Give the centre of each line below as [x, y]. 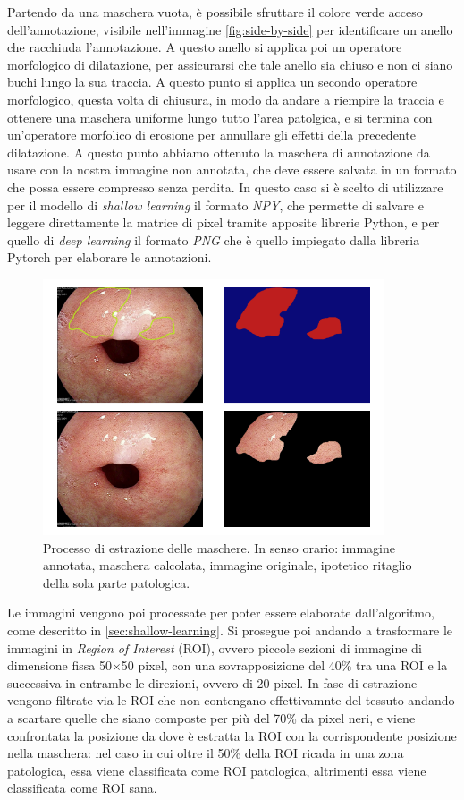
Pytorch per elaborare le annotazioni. [110, 257]
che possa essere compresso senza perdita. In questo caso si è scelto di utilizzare [225, 187]
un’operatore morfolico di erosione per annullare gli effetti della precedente [211, 135]
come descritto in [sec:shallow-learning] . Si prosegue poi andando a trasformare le [230, 630]
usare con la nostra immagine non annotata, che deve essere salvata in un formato [232, 170]
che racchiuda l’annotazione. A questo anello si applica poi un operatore [205, 47]
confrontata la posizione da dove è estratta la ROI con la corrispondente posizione [232, 735]
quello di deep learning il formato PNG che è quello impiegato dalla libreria [214, 239]
